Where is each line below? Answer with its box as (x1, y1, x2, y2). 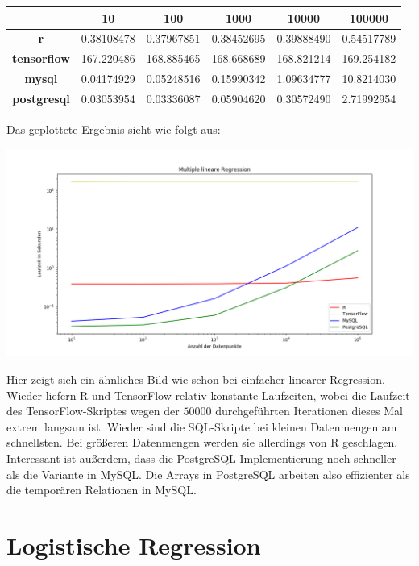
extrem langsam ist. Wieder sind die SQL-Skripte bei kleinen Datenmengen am (6, 418, 397, 435)
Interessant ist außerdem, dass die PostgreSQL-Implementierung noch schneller (6, 450, 396, 467)
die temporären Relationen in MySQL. (6, 481, 197, 498)
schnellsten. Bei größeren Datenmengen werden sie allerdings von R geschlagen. (6, 434, 398, 451)
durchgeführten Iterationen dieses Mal (215, 402, 403, 419)
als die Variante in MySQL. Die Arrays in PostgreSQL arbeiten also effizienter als (6, 465, 410, 482)
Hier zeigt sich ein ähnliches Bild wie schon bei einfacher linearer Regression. (6, 371, 385, 388)
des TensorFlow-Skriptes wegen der (6, 402, 180, 419)
